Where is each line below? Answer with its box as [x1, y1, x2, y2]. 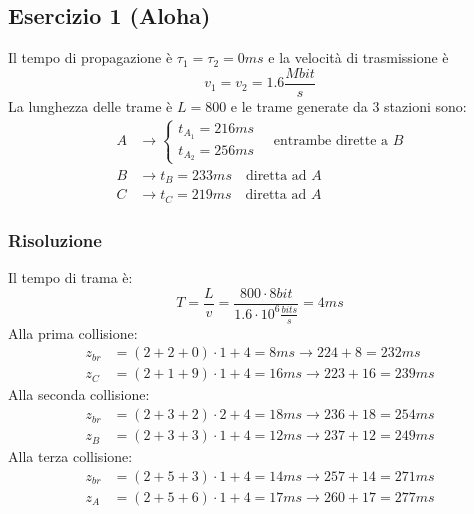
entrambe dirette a [273, 134, 389, 149]
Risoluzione [8, 227, 102, 252]
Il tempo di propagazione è [8, 47, 173, 68]
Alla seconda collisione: [8, 384, 150, 405]
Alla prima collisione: [8, 322, 138, 343]
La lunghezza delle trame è [8, 95, 173, 116]
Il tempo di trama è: [8, 266, 133, 287]
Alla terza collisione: [8, 446, 133, 467]
